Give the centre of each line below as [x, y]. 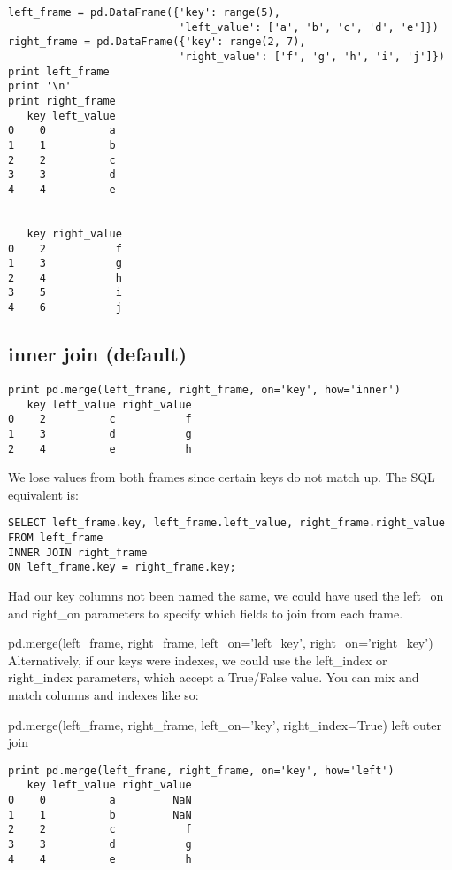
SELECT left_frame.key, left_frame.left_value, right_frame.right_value [226, 523]
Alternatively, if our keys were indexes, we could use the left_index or [198, 660]
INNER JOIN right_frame [78, 552]
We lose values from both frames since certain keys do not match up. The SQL [222, 477]
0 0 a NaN [100, 800]
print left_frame [59, 71]
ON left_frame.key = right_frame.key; [122, 567]
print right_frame [62, 101]
